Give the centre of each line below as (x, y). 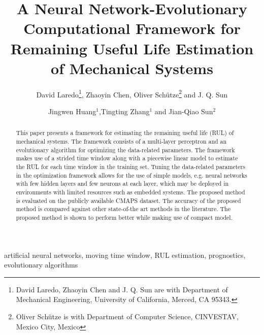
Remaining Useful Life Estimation (132, 48)
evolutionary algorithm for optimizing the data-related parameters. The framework (125, 149)
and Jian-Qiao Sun (184, 111)
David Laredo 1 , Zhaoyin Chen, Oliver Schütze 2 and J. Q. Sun (132, 93)
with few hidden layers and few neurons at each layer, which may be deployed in (122, 183)
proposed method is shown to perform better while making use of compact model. (124, 217)
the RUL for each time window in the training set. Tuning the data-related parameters (130, 166)
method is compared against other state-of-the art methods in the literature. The (123, 209)
